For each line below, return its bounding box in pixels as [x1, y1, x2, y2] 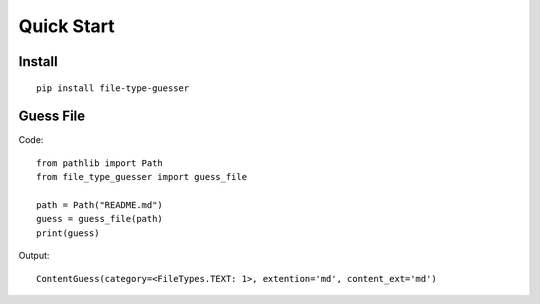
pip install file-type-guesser [36, 82, 190, 94]
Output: [18, 250, 50, 262]
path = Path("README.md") [36, 200, 164, 211]
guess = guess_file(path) [36, 213, 164, 225]
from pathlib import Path [36, 157, 164, 169]
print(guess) [36, 227, 100, 239]
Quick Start [18, 15, 115, 37]
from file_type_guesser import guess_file [36, 171, 248, 183]
